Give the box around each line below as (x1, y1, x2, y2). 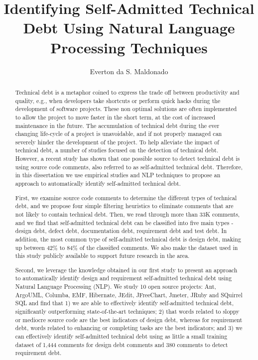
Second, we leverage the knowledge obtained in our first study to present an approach (15, 265, 238, 274)
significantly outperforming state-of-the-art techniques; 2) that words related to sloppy (15, 307, 240, 316)
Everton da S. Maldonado (90, 66, 168, 76)
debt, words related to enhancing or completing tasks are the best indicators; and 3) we (15, 324, 243, 332)
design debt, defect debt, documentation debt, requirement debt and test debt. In (15, 227, 227, 235)
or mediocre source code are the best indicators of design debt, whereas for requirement (15, 315, 243, 324)
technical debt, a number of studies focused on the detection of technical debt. (15, 146, 219, 154)
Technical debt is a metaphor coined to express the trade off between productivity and (15, 88, 240, 96)
